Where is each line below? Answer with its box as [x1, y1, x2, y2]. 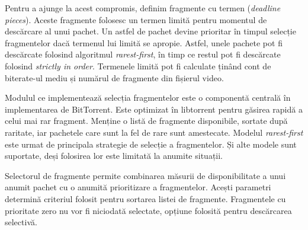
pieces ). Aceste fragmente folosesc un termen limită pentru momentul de [5, 13, 267, 25]
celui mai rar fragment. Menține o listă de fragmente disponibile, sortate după [5, 114, 288, 127]
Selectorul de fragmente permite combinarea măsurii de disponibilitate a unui [5, 169, 286, 181]
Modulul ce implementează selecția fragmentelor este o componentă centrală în [5, 91, 291, 104]
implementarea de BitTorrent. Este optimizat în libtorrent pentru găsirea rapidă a [5, 103, 303, 115]
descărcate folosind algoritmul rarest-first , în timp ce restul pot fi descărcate [5, 48, 281, 60]
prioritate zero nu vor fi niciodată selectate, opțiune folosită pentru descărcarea [5, 204, 292, 216]
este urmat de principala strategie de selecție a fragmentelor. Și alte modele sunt [5, 138, 297, 150]
